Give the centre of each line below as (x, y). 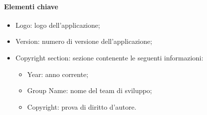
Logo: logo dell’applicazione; (58, 25)
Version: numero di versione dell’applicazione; (84, 41)
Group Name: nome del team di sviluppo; (90, 90)
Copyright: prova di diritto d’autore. (82, 106)
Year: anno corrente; (58, 74)
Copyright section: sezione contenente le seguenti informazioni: (109, 57)
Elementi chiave (31, 6)
